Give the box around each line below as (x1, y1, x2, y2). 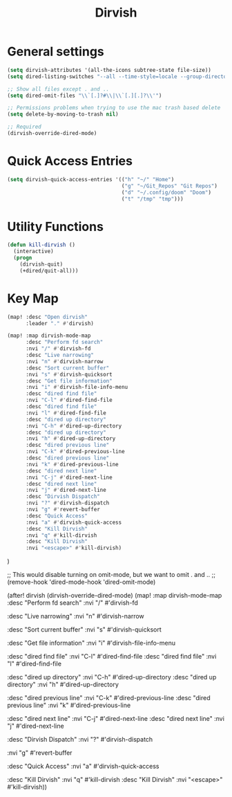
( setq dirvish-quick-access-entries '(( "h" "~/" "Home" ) (7, 176, 175, 183)
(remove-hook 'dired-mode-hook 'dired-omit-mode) (7, 578, 156, 586)
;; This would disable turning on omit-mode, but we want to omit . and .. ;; (7, 571, 216, 579)
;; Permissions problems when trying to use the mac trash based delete (7, 104, 221, 111)
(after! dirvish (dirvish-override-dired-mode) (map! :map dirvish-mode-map (7, 592, 222, 600)
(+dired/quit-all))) (19, 267, 79, 274)
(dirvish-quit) (19, 261, 64, 268)
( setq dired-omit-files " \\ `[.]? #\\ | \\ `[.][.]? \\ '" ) (7, 92, 162, 99)
